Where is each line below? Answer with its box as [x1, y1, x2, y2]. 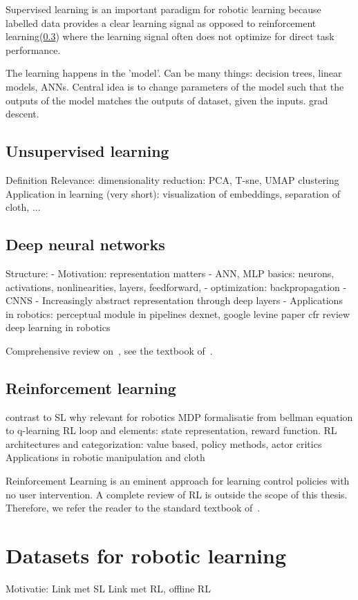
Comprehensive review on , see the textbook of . [6, 343, 213, 357]
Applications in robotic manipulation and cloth [6, 450, 205, 465]
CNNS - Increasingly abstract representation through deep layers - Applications [6, 293, 343, 308]
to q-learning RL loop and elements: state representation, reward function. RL [6, 423, 337, 438]
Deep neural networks [6, 234, 165, 255]
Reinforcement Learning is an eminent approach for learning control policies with [6, 474, 350, 488]
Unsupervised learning [6, 140, 169, 162]
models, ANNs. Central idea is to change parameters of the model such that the [6, 79, 344, 93]
